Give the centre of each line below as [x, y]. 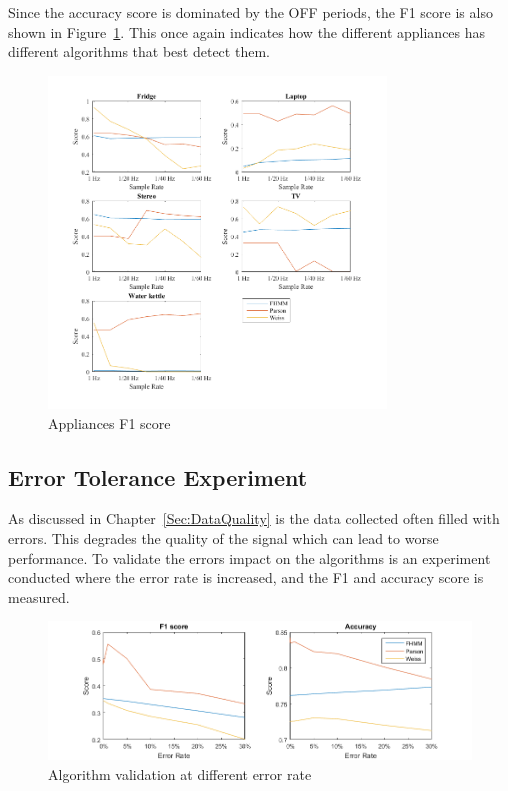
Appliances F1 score [109, 422]
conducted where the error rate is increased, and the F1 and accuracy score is [246, 577]
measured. [39, 596]
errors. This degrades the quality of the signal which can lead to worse [223, 538]
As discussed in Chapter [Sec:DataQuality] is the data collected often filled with [254, 518]
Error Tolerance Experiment [158, 476]
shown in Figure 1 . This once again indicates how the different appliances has [247, 31]
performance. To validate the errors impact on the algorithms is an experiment [249, 557]
